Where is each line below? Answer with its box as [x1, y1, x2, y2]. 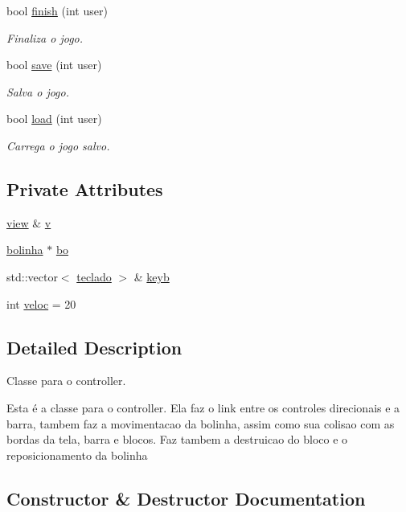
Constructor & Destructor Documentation [6, 485, 366, 510]
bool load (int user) [6, 110, 102, 127]
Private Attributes [6, 176, 163, 201]
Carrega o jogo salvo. [6, 137, 110, 154]
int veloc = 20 [6, 295, 76, 312]
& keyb [133, 268, 170, 285]
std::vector [6, 268, 58, 285]
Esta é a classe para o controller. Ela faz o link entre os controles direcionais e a [6, 399, 400, 416]
